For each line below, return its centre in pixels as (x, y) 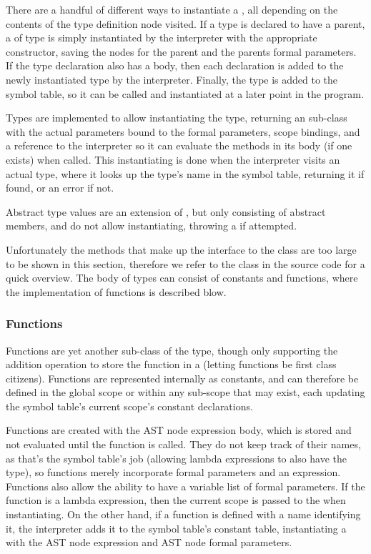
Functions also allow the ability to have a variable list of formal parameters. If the (185, 486)
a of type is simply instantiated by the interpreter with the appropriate (162, 38)
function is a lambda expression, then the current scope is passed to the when (176, 500)
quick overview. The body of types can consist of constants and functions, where (182, 278)
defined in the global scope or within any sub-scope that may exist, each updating (185, 392)
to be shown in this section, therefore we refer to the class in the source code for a (185, 263)
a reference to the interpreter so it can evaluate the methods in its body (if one (179, 145)
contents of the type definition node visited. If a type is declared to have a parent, (185, 23)
